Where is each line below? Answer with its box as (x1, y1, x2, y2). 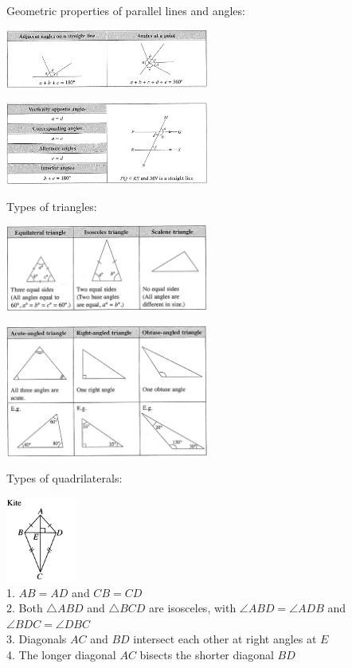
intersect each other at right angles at (133, 631, 317, 647)
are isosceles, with (149, 600, 237, 616)
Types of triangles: (6, 197, 97, 214)
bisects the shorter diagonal (139, 647, 274, 663)
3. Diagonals (6, 631, 67, 647)
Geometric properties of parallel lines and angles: (6, 2, 245, 18)
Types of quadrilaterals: (6, 470, 123, 486)
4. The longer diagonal (6, 647, 116, 663)
